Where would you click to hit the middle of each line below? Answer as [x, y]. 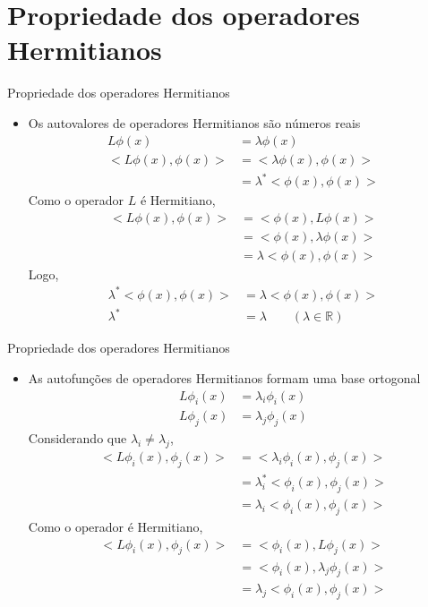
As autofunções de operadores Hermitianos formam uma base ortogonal [224, 378]
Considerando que [77, 438]
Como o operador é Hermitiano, [116, 527]
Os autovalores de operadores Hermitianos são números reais [194, 122]
